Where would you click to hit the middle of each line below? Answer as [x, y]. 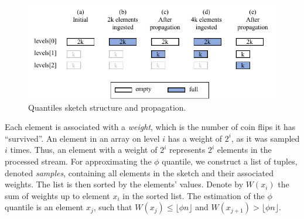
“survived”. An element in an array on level [82, 138]
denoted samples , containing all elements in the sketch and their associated [139, 172]
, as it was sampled [265, 138]
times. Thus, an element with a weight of [84, 150]
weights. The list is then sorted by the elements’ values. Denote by [124, 184]
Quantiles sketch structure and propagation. [107, 107]
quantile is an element [44, 207]
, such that [113, 207]
